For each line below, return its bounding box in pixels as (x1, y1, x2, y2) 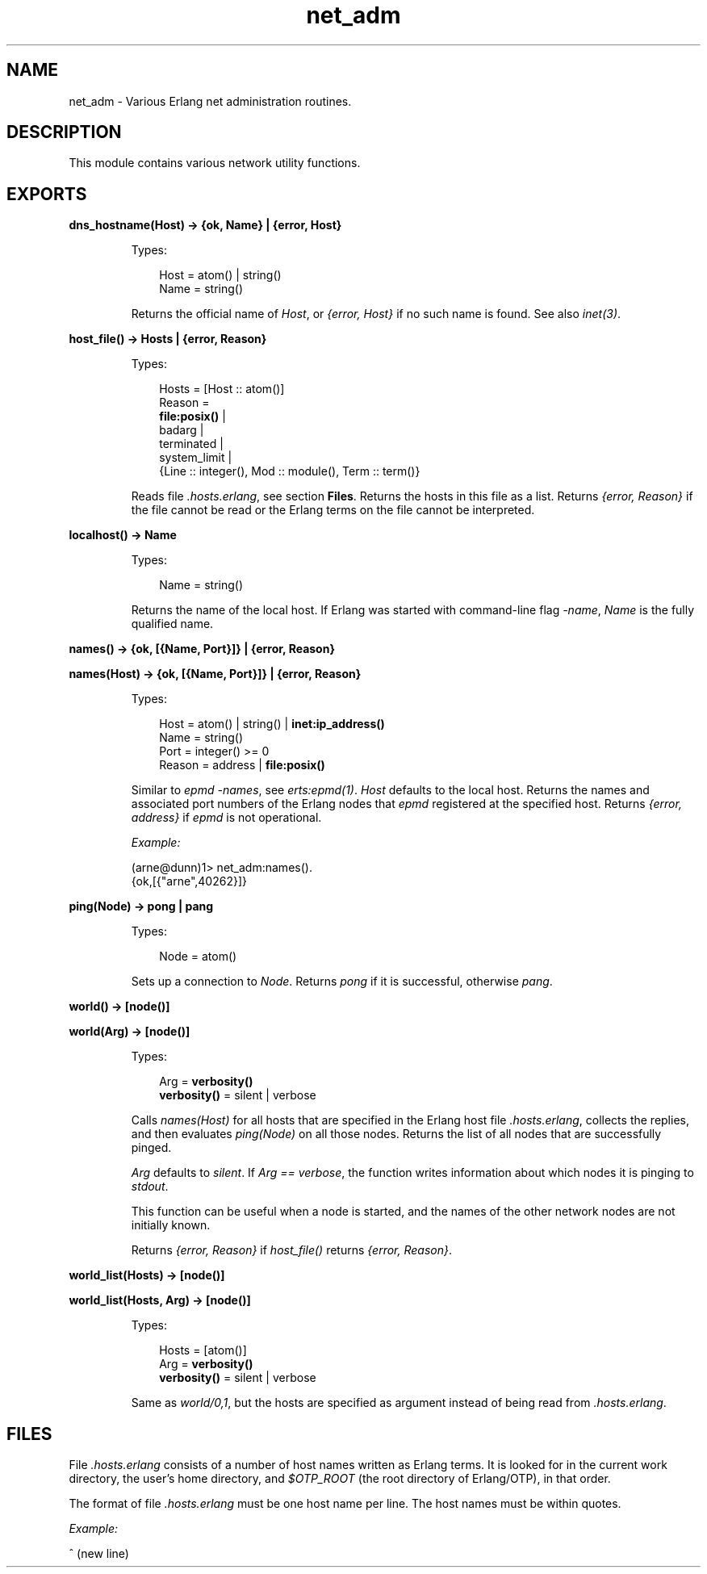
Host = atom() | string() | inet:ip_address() (159, 717, 385, 731)
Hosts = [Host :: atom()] (159, 382, 285, 396)
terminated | (159, 437, 224, 451)
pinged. (131, 1141, 172, 1155)
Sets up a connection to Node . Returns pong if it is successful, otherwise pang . (131, 974, 553, 989)
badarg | (159, 423, 204, 437)
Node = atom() (159, 949, 237, 964)
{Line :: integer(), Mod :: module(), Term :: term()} (159, 464, 420, 479)
